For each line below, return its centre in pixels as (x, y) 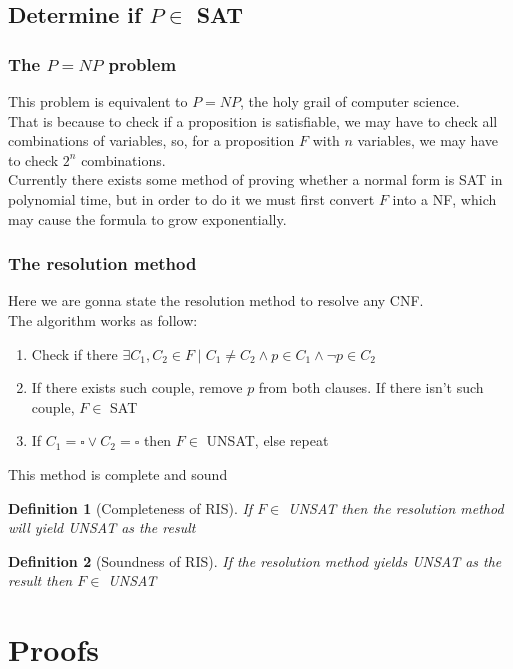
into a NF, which (444, 198)
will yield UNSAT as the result (102, 527)
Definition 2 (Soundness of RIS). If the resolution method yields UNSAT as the (255, 560)
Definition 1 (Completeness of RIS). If (130, 507)
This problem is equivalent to (98, 101)
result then (40, 580)
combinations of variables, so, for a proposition (151, 140)
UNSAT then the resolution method (396, 507)
